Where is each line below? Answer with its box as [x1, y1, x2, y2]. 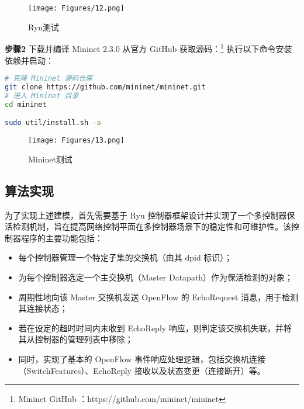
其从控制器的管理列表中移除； [18, 333, 133, 345]
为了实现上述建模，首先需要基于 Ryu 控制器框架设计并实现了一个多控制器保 [5, 209, 295, 221]
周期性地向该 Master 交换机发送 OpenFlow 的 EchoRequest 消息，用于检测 [18, 290, 299, 303]
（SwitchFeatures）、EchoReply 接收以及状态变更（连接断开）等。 [18, 364, 265, 376]
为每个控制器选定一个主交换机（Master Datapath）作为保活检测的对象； [18, 271, 293, 283]
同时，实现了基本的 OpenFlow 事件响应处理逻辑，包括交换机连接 [18, 352, 265, 365]
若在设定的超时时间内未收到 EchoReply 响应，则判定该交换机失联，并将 [18, 321, 292, 334]
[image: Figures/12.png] [28, 4, 125, 12]
